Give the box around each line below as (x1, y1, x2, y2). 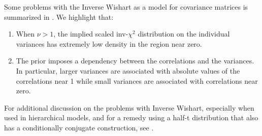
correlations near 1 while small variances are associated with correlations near (16, 75, 258, 86)
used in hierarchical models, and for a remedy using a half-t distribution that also (4, 112, 258, 123)
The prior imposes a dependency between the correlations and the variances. (16, 55, 254, 66)
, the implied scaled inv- (53, 28, 128, 39)
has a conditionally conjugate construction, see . (4, 122, 154, 132)
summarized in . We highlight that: (4, 11, 114, 22)
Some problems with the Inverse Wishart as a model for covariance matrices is (4, 2, 248, 12)
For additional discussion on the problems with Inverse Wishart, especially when (4, 102, 254, 113)
